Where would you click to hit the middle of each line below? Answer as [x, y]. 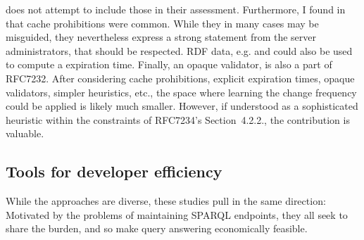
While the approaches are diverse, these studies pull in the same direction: [166, 201]
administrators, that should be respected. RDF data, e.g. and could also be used [179, 50]
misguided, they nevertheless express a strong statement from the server [161, 37]
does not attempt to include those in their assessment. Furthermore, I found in [176, 9]
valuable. [25, 133]
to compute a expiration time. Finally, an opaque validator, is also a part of [169, 64]
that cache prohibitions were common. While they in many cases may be [162, 23]
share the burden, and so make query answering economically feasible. [157, 228]
